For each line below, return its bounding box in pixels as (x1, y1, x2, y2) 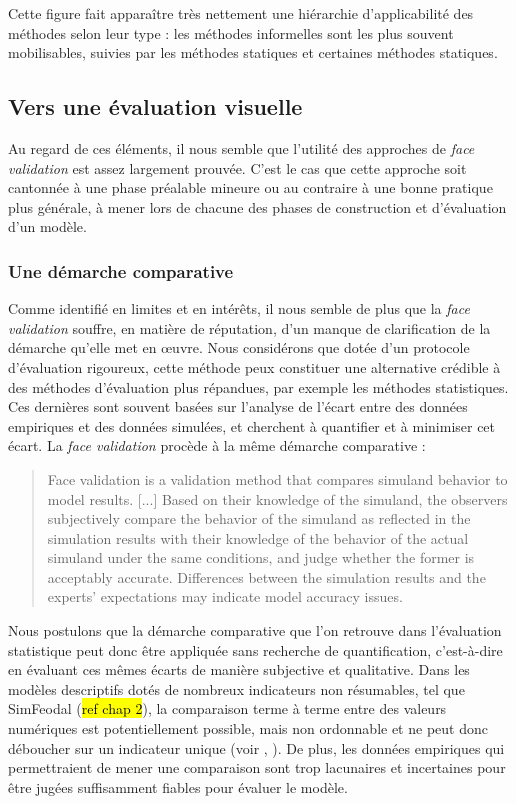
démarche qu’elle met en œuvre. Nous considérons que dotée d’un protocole (8, 337, 470, 358)
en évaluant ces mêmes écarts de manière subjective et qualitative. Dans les (8, 659, 470, 680)
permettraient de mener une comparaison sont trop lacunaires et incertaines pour (8, 757, 506, 778)
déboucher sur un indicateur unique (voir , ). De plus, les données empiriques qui (8, 737, 505, 758)
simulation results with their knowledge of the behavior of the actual (47, 527, 469, 548)
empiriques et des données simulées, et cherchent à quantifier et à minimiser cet (8, 415, 496, 436)
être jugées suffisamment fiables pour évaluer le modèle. (8, 776, 348, 797)
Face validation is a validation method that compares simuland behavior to (47, 468, 508, 489)
